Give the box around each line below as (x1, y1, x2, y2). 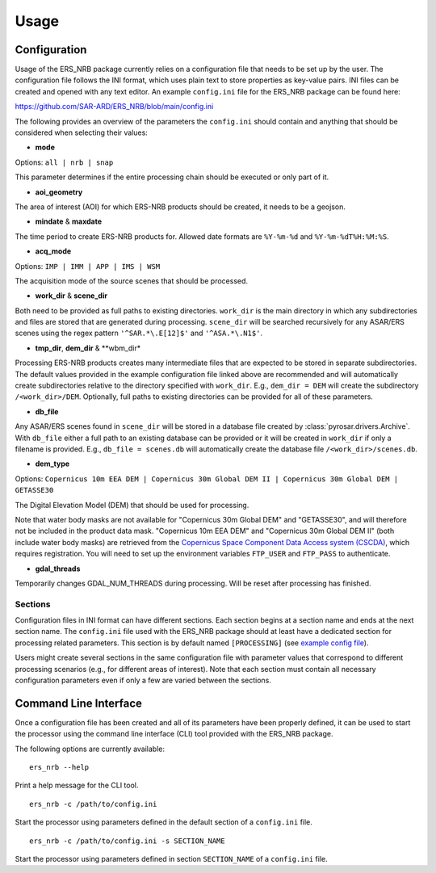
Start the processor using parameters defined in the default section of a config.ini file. (15, 817, 312, 827)
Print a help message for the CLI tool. (15, 780, 139, 791)
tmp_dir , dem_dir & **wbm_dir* (35, 343, 141, 353)
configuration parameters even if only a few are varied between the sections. (15, 675, 272, 685)
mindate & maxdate (35, 216, 103, 226)
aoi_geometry (35, 187, 83, 197)
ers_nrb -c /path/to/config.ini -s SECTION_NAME (29, 836, 225, 846)
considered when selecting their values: (15, 128, 149, 137)
